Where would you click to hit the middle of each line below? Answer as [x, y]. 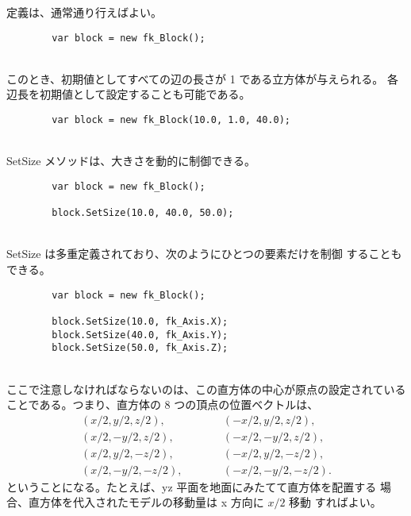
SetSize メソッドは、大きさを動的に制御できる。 [131, 161]
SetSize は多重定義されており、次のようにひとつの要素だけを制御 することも [204, 254]
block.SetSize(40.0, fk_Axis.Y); [140, 335]
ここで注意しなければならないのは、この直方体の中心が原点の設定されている [206, 389]
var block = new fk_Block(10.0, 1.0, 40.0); [171, 120]
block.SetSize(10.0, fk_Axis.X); [140, 321]
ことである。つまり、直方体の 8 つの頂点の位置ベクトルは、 [163, 404]
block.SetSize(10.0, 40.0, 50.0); [143, 213]
